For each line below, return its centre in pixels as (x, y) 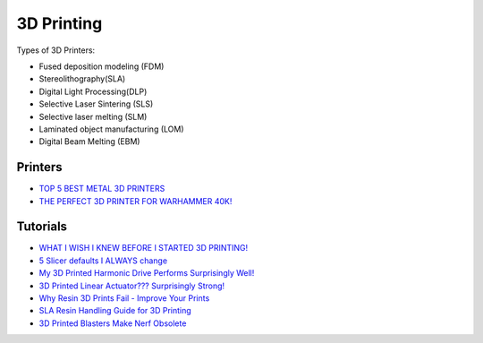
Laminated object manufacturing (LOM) (111, 129)
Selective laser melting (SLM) (93, 116)
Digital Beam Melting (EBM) (89, 141)
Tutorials (42, 227)
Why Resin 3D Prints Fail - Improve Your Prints (124, 298)
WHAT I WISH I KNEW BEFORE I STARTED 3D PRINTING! (144, 248)
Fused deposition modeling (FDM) (102, 66)
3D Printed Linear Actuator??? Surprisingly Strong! (132, 286)
